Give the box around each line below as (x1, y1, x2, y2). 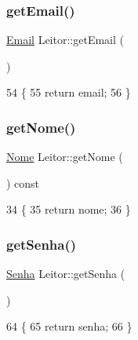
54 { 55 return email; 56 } (6, 84, 131, 101)
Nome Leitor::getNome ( (6, 148, 123, 165)
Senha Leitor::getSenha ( (6, 265, 125, 282)
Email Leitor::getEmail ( (6, 31, 124, 48)
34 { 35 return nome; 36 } (6, 201, 131, 218)
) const (6, 174, 40, 191)
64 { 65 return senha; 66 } (6, 318, 133, 335)
